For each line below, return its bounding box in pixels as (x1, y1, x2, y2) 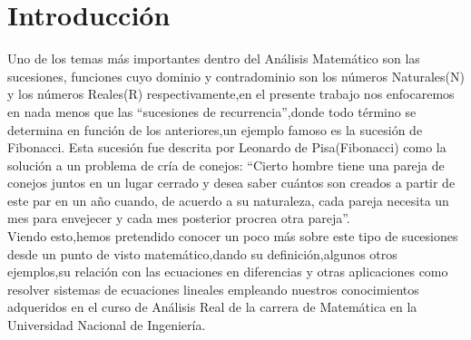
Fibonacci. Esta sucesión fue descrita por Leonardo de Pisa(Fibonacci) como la (7, 138, 446, 157)
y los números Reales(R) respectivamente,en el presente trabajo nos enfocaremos (7, 84, 455, 103)
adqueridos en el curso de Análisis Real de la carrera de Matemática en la (7, 297, 417, 316)
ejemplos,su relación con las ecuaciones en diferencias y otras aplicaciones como (7, 262, 448, 281)
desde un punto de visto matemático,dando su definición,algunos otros (7, 244, 397, 263)
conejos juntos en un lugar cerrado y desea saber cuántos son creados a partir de (7, 173, 456, 192)
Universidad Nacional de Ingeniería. (7, 316, 206, 335)
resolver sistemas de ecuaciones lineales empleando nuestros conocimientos (7, 279, 419, 298)
